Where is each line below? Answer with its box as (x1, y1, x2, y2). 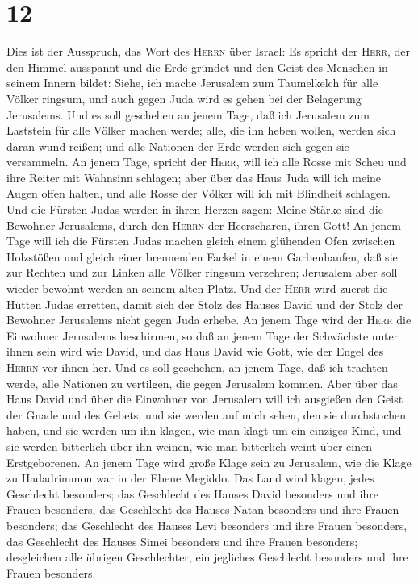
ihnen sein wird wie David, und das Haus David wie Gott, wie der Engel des (6, 343, 384, 360)
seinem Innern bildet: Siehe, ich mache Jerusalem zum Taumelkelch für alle (6, 74, 378, 91)
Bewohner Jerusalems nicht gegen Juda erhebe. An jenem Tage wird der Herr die (6, 311, 412, 328)
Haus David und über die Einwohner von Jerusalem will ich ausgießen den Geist (6, 390, 403, 407)
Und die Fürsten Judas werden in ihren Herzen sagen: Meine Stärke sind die (6, 201, 383, 218)
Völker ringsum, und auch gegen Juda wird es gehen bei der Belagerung (6, 90, 362, 106)
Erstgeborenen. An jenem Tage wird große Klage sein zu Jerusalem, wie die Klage (6, 453, 412, 470)
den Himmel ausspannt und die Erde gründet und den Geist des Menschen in (6, 58, 388, 75)
